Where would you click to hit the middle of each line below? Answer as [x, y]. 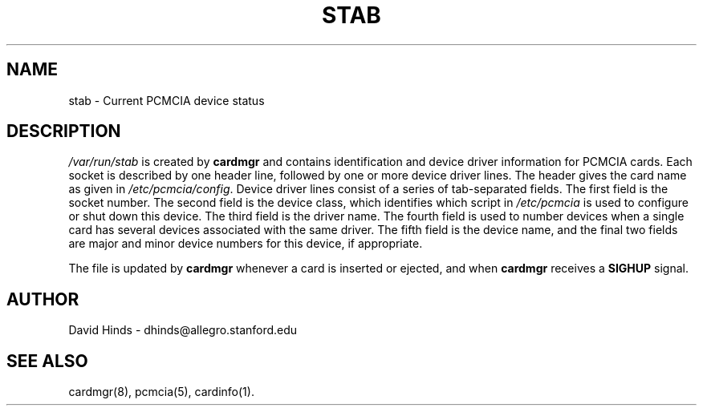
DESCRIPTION [64, 131]
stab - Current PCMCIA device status [167, 100]
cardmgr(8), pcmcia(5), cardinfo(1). [161, 392]
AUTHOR [43, 299]
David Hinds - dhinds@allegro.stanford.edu [183, 330]
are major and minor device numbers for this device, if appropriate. [246, 244]
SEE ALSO [47, 361]
